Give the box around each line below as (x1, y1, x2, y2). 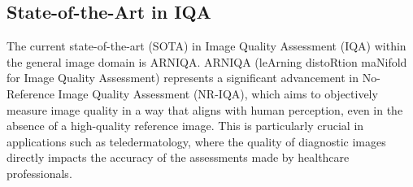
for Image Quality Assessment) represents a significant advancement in (7, 69, 359, 86)
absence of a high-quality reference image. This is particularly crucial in (7, 117, 364, 134)
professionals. (7, 164, 72, 181)
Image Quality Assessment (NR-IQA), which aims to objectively (58, 85, 378, 102)
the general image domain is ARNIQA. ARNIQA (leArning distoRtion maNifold (7, 53, 407, 70)
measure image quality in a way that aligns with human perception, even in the (7, 101, 403, 118)
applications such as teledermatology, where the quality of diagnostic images (7, 133, 386, 150)
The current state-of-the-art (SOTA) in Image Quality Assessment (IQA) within (7, 37, 406, 54)
